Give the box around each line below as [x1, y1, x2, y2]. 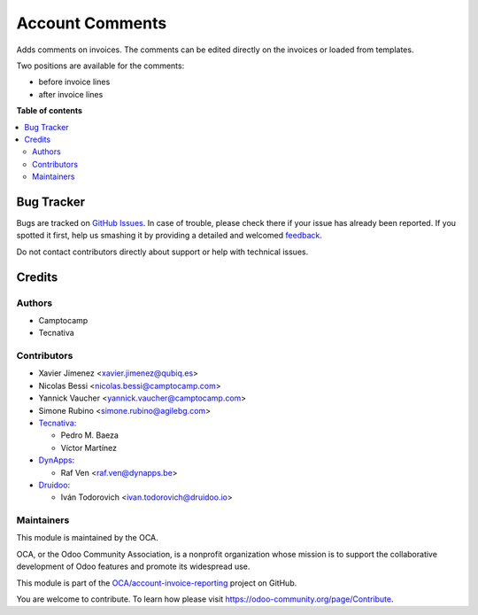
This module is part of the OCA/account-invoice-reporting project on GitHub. [16, 577, 297, 588]
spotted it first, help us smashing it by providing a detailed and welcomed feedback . [16, 230, 323, 241]
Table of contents [16, 105, 83, 116]
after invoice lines [38, 89, 104, 99]
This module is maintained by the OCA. [16, 533, 158, 543]
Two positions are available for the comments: [16, 60, 185, 71]
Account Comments [16, 13, 167, 33]
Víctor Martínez [60, 442, 118, 453]
